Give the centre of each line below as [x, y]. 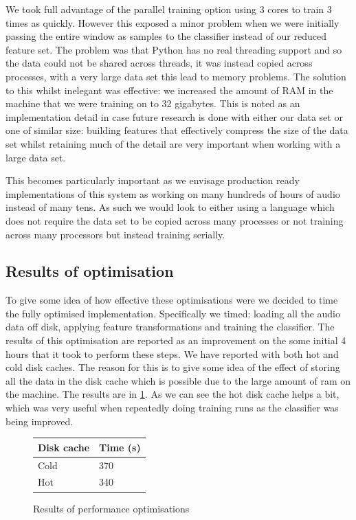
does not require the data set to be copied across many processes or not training [175, 220]
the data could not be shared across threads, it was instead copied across [159, 63]
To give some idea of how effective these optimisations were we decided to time [172, 300]
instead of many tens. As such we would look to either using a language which [170, 207]
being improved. [40, 421]
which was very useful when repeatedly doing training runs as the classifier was [172, 408]
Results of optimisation [90, 271]
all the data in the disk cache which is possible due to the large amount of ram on [178, 380]
